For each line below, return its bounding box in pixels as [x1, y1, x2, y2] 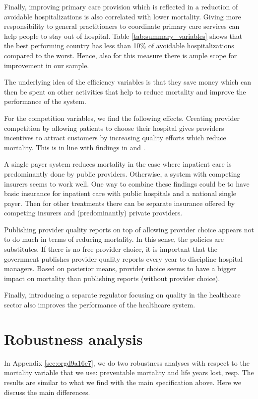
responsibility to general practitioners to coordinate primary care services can [4, 21, 240, 31]
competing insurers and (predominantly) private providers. [4, 207, 183, 218]
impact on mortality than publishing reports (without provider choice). [4, 273, 220, 283]
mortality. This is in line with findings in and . [4, 142, 145, 152]
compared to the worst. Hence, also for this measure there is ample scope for [4, 50, 237, 60]
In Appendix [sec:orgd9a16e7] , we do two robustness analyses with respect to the [4, 357, 250, 368]
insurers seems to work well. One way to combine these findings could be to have [4, 178, 250, 189]
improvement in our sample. [4, 60, 89, 70]
